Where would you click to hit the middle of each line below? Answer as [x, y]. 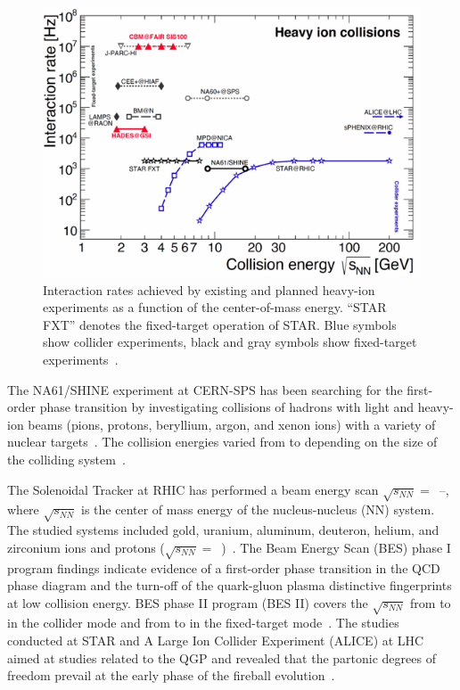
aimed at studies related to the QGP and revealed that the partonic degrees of [222, 657]
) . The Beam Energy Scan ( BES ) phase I [336, 547]
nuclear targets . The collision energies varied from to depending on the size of [222, 442]
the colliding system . [66, 460]
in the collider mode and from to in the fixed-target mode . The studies [203, 623]
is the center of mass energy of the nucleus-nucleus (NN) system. [258, 509]
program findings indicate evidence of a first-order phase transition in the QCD [224, 567]
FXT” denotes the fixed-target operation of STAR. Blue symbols [220, 324]
